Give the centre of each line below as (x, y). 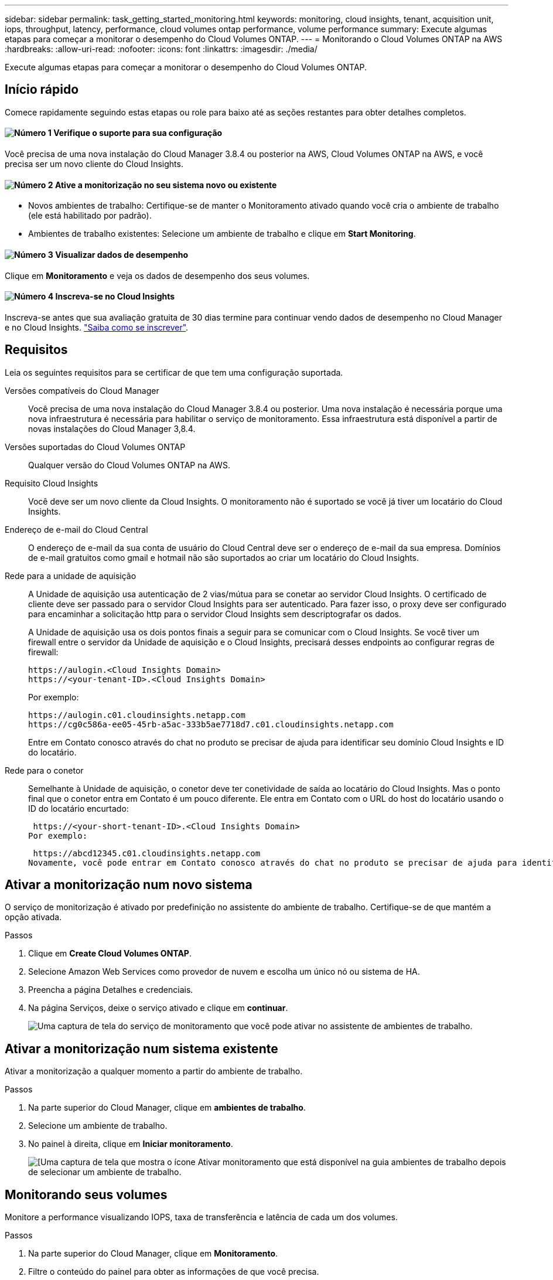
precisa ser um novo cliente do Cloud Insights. (94, 164)
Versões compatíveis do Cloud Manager (82, 390)
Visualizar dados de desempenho (122, 254)
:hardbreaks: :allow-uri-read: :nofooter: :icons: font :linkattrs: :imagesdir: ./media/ (161, 49)
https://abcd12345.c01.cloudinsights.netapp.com (147, 853)
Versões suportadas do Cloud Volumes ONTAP (95, 447)
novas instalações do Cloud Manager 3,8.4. (112, 428)
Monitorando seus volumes (86, 1194)
